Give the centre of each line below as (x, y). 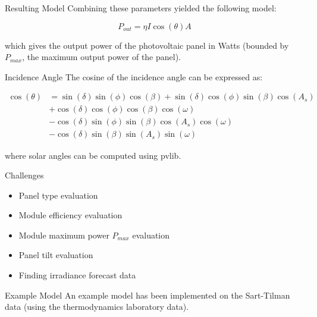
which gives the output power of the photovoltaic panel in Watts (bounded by (147, 45)
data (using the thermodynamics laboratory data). (97, 307)
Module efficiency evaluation (70, 215)
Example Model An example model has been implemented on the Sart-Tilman (147, 295)
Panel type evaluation (58, 195)
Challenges (24, 175)
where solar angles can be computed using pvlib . (93, 155)
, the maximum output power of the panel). (102, 57)
